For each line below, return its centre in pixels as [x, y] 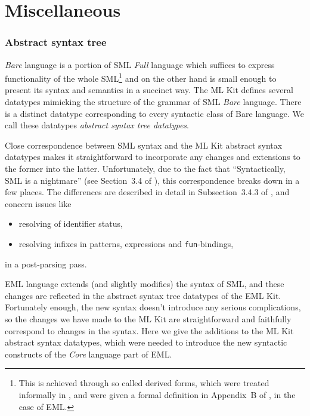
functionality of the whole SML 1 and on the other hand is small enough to [141, 77]
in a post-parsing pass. [46, 264]
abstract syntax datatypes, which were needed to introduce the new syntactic [146, 342]
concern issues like [38, 203]
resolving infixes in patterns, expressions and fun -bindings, [126, 243]
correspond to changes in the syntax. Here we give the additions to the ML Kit [149, 330]
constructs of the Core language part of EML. [89, 354]
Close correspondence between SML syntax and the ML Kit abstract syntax [144, 145]
